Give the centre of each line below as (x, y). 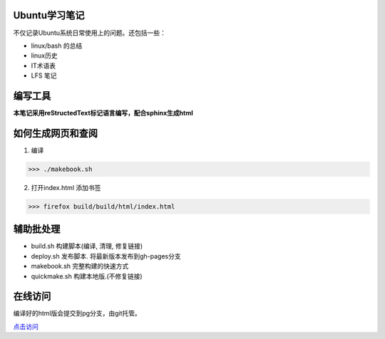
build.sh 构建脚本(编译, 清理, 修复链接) (87, 246)
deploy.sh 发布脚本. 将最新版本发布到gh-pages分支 (106, 256)
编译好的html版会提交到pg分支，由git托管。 (77, 313)
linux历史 (44, 56)
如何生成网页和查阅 (55, 133)
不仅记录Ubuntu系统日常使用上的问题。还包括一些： (90, 33)
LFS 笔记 (44, 75)
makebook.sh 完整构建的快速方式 (80, 266)
